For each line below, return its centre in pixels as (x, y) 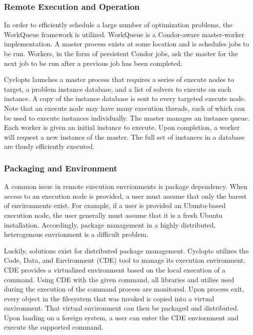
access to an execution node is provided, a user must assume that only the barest (125, 196)
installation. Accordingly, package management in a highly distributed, (110, 224)
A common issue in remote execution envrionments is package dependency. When (126, 186)
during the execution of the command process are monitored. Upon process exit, (124, 289)
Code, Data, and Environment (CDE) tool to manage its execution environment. (125, 260)
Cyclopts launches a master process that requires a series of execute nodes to (119, 79)
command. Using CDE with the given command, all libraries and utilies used (119, 279)
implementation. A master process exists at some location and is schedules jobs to (127, 44)
